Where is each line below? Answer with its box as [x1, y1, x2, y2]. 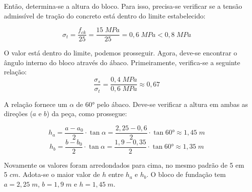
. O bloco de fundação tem [146, 169, 226, 179]
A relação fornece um [4, 99, 67, 109]
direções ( [4, 108, 33, 119]
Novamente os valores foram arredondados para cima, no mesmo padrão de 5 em [4, 159, 244, 170]
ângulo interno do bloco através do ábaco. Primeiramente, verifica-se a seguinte [4, 57, 240, 67]
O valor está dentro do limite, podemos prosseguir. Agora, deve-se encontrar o [4, 48, 237, 58]
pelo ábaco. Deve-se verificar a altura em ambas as [97, 99, 248, 109]
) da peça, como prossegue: [46, 108, 127, 119]
